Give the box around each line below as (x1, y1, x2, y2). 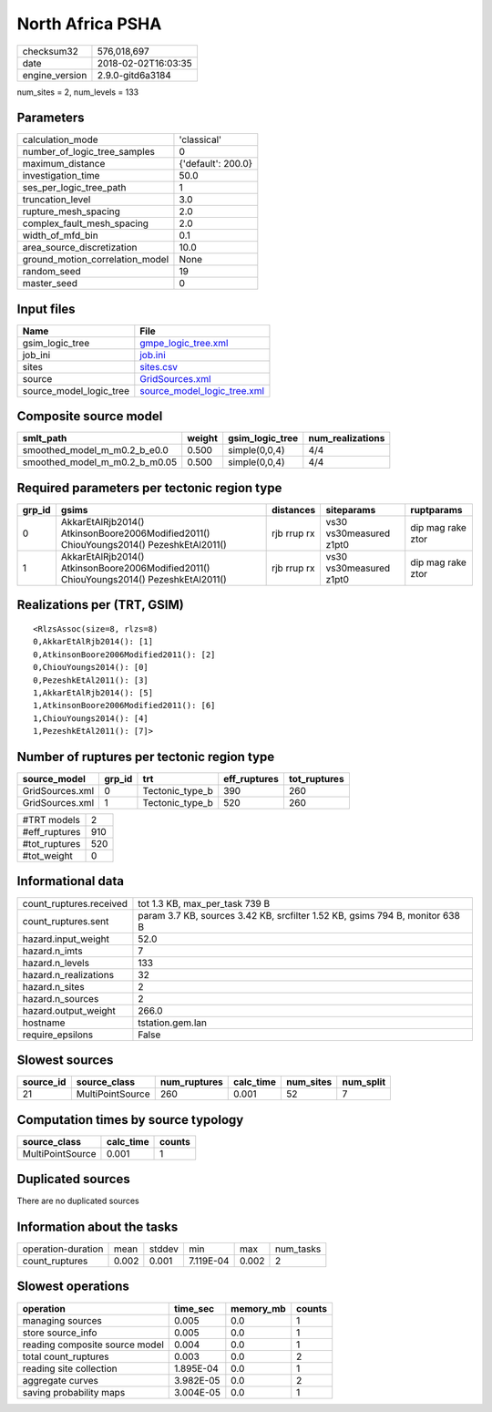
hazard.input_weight (22, 933, 109, 945)
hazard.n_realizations (22, 968, 114, 981)
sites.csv (139, 360, 178, 373)
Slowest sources (16, 1052, 114, 1067)
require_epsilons (22, 1028, 94, 1041)
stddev (149, 1242, 179, 1255)
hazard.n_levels (22, 956, 90, 969)
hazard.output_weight (22, 1004, 116, 1016)
